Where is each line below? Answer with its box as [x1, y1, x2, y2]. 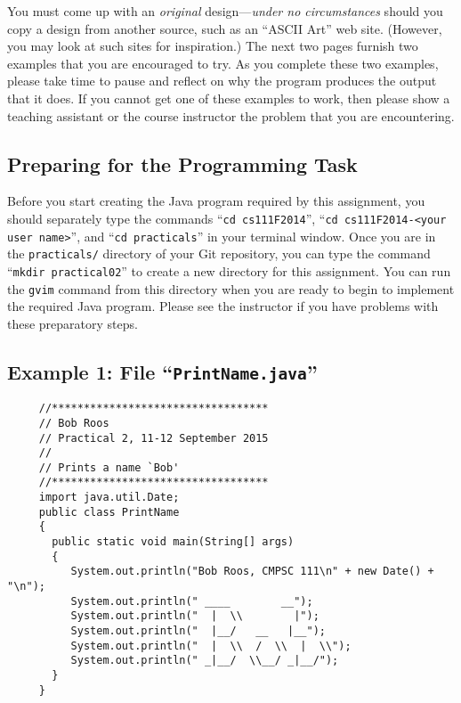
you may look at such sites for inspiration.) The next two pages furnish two [7, 37, 418, 55]
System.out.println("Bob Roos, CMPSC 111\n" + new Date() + [70, 565, 434, 578]
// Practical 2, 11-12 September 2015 [38, 431, 269, 445]
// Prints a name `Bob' [38, 461, 180, 474]
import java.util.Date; [38, 491, 180, 504]
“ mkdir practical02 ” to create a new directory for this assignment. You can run [7, 261, 451, 280]
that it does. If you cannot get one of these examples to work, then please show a [7, 88, 450, 107]
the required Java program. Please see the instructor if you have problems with [7, 297, 439, 315]
